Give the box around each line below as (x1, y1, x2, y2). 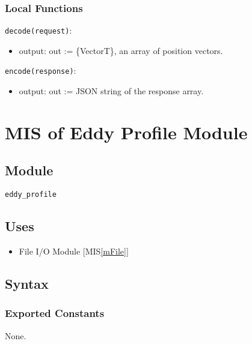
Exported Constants (5, 306, 105, 321)
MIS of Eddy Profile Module (5, 119, 248, 144)
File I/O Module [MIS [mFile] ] (19, 245, 129, 258)
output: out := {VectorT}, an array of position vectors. (19, 44, 223, 56)
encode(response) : (5, 64, 76, 77)
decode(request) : (5, 24, 72, 37)
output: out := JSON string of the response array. (19, 85, 204, 97)
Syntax (5, 274, 49, 293)
